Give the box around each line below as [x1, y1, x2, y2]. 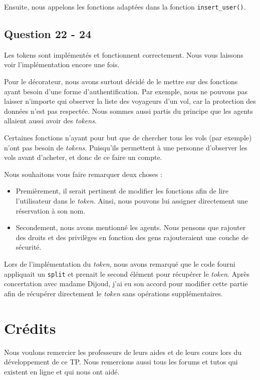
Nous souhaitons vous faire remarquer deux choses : [4, 168, 162, 179]
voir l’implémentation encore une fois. [4, 59, 120, 70]
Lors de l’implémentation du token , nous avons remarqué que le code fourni [4, 258, 235, 269]
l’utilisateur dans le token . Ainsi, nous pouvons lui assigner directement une [16, 195, 248, 206]
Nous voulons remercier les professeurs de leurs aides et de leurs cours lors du [4, 346, 242, 357]
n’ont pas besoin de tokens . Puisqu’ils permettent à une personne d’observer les [4, 142, 247, 152]
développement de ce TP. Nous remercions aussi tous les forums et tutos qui [4, 356, 238, 367]
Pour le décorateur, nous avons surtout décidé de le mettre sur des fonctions [4, 76, 238, 87]
